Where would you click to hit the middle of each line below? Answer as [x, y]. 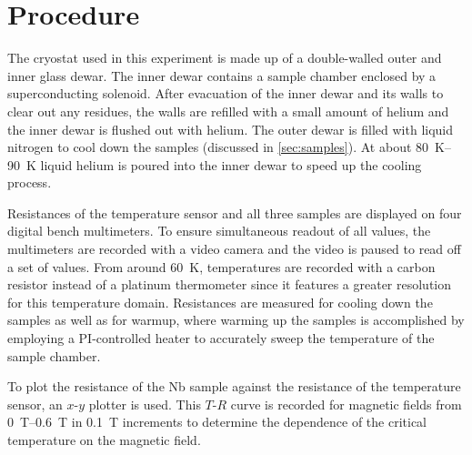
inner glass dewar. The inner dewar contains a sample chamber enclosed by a [222, 75]
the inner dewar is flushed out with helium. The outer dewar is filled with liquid [231, 129]
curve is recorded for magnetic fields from [346, 404]
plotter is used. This [145, 404]
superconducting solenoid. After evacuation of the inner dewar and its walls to [226, 93]
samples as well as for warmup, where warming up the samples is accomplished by [236, 320]
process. [30, 182]
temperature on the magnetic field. [104, 440]
